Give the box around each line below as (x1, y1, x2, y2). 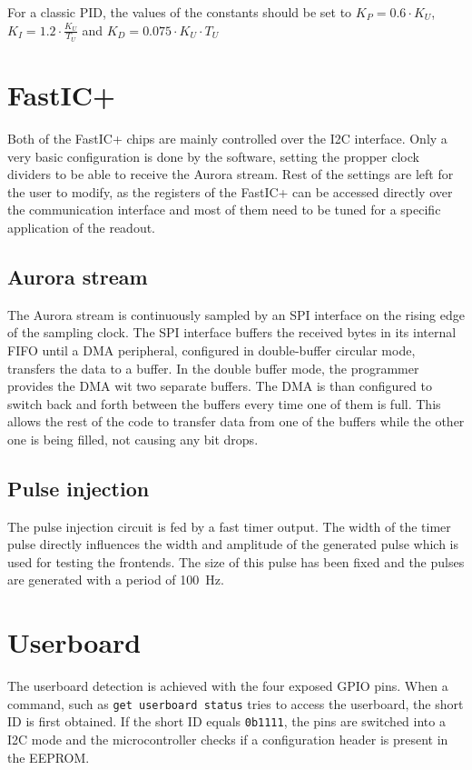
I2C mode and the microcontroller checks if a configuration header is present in (7, 730, 448, 749)
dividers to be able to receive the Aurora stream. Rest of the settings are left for (7, 165, 454, 184)
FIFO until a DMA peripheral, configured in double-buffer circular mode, (7, 340, 416, 359)
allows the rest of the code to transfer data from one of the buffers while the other (7, 412, 465, 431)
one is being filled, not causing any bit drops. (7, 429, 259, 448)
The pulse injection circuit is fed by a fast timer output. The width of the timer (7, 516, 451, 535)
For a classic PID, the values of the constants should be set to (7, 3, 352, 21)
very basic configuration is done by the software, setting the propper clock (7, 146, 419, 165)
